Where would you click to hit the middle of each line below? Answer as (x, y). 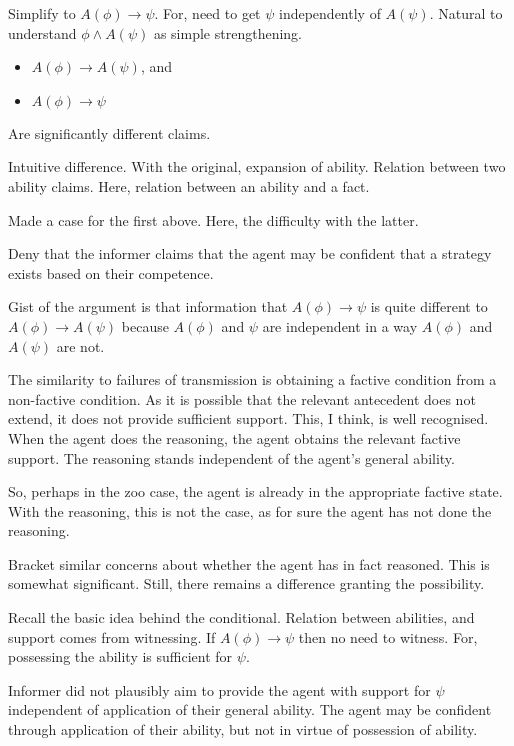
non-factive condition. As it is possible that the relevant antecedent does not (242, 398)
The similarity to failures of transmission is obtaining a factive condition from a (252, 379)
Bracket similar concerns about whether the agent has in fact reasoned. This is (249, 563)
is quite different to (429, 306)
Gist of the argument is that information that (148, 306)
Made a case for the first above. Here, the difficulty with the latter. (213, 219)
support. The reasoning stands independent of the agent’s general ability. (231, 457)
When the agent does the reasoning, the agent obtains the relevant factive (234, 437)
